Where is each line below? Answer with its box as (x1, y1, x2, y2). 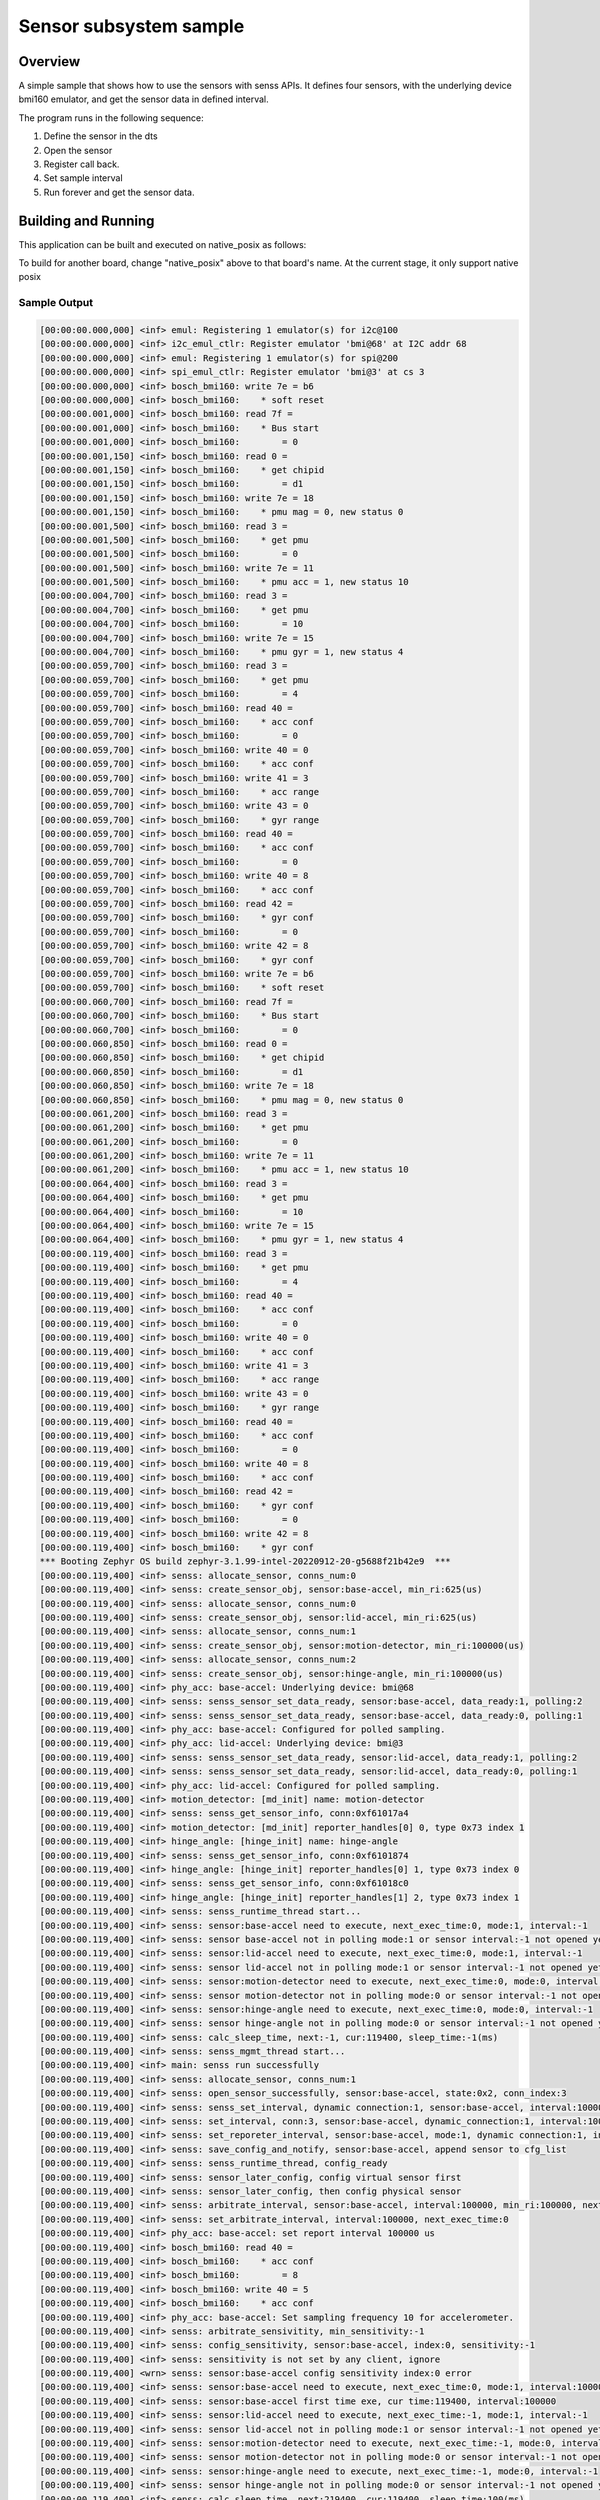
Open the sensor (43, 144, 113, 156)
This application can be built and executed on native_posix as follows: (18, 238, 307, 250)
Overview (18, 53, 81, 70)
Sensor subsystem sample (18, 15, 245, 37)
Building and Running (18, 212, 155, 229)
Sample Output (18, 296, 94, 310)
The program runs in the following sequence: (18, 111, 204, 124)
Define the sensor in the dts (43, 130, 159, 142)
